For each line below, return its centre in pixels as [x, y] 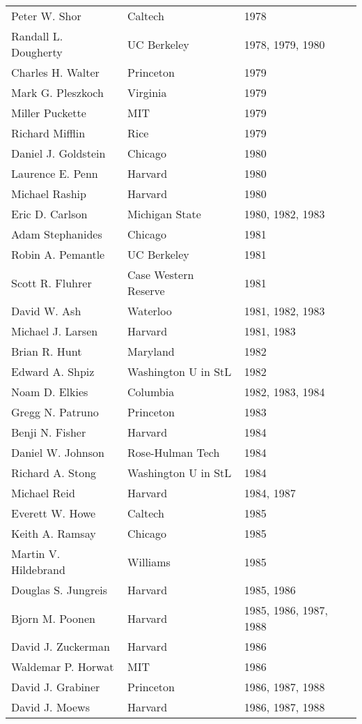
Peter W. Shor [46, 16]
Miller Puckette [49, 113]
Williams [149, 561]
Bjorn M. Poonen [53, 618]
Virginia [147, 92]
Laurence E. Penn [55, 173]
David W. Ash [46, 311]
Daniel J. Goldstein [58, 153]
